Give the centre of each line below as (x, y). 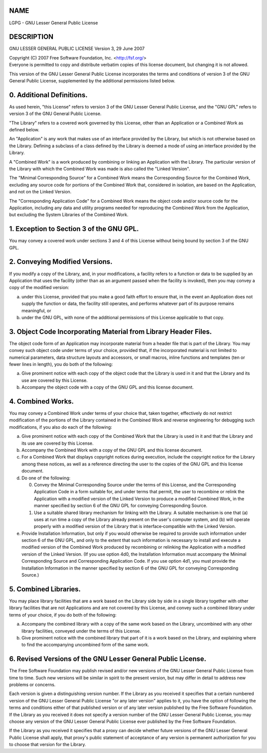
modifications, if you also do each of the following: (61, 427)
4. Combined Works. (42, 401)
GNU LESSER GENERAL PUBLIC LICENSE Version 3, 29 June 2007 (77, 49)
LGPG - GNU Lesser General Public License (54, 23)
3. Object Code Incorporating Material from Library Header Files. (111, 331)
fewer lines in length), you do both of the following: (61, 364)
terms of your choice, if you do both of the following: (63, 615)
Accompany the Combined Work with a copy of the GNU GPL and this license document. (112, 450)
